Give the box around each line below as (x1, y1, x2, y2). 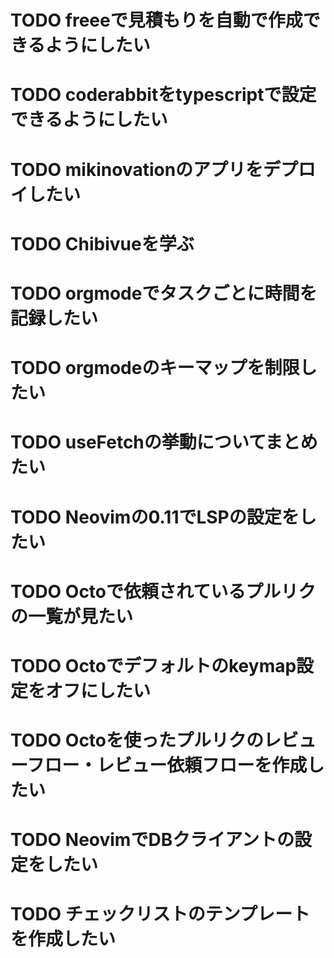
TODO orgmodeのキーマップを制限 (10, 357, 300, 380)
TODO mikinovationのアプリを (10, 158, 264, 181)
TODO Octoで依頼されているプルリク (10, 580, 317, 603)
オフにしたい (45, 679, 152, 702)
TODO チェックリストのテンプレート (10, 903, 310, 926)
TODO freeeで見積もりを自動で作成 (10, 9, 303, 32)
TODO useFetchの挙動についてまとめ (10, 431, 318, 454)
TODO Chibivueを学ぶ (10, 232, 195, 255)
